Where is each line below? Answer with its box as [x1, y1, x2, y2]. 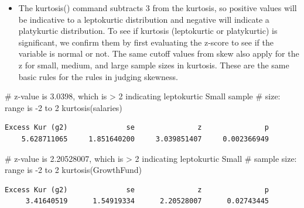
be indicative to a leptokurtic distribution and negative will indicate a [18, 13, 269, 25]
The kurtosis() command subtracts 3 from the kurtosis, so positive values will [18, 2, 297, 13]
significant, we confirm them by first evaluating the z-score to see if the [18, 36, 274, 48]
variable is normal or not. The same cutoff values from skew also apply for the [18, 47, 299, 60]
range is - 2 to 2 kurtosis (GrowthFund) [5, 164, 142, 176]
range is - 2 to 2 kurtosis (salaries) [5, 101, 122, 113]
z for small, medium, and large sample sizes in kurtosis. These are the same [18, 58, 289, 71]
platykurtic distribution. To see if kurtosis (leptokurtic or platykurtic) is [18, 25, 278, 37]
